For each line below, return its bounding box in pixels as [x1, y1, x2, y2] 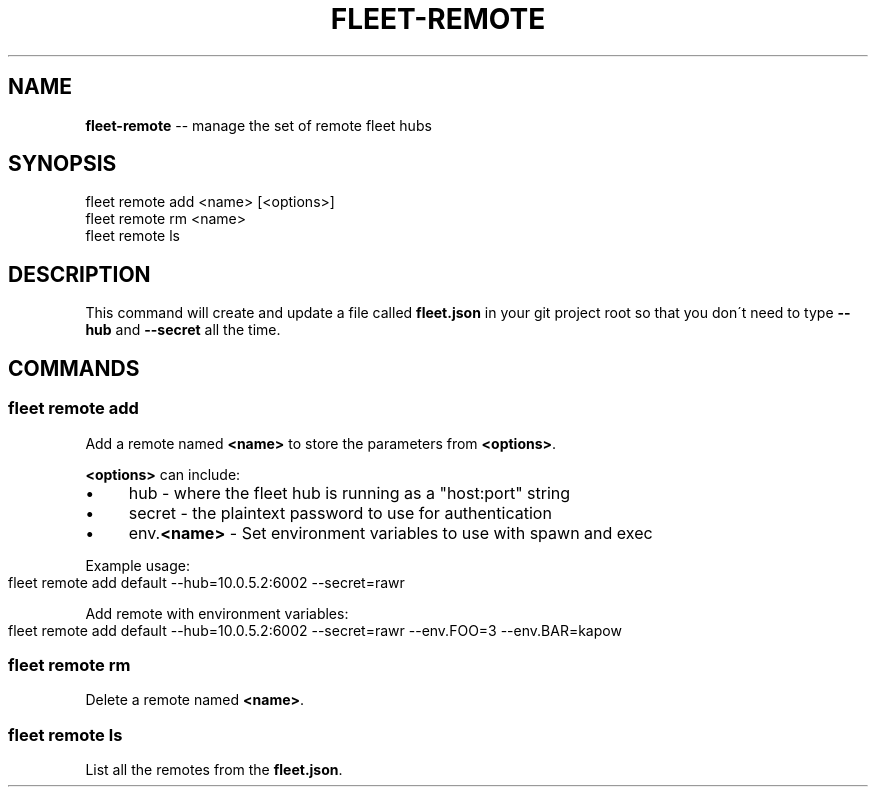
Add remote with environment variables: [85, 604, 349, 622]
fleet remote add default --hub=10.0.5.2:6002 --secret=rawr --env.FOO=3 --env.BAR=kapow [8, 621, 622, 639]
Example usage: [85, 556, 190, 574]
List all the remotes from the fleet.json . [85, 761, 343, 778]
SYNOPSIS [8, 151, 117, 177]
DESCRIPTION [8, 261, 151, 287]
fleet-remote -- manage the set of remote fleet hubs [85, 116, 432, 134]
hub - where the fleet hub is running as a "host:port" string [128, 482, 571, 503]
